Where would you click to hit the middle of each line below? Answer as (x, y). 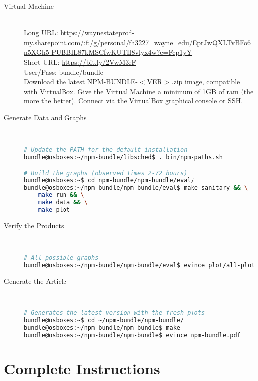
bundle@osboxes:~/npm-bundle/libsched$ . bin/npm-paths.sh (123, 157)
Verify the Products (34, 225)
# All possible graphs (61, 257)
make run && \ (61, 195)
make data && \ (63, 203)
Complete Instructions (82, 368)
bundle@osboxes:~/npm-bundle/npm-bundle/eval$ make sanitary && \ (136, 188)
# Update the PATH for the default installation (106, 150)
